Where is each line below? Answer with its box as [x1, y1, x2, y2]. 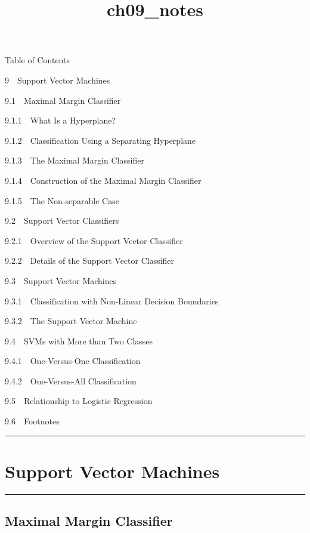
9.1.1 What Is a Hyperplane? [5, 114, 116, 127]
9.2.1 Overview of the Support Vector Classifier [5, 234, 183, 247]
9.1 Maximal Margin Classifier [5, 94, 121, 106]
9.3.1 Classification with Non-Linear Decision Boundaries [5, 294, 219, 307]
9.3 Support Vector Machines [5, 274, 117, 286]
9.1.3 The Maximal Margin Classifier [5, 154, 144, 167]
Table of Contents [5, 54, 70, 66]
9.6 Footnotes [5, 415, 60, 427]
